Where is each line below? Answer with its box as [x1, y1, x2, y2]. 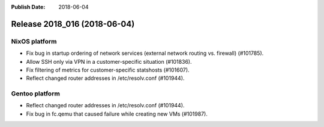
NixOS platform [11, 37, 57, 45]
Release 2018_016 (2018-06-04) [11, 18, 135, 29]
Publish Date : [11, 4, 46, 10]
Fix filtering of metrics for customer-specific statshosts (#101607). [26, 66, 190, 73]
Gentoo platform [11, 89, 60, 98]
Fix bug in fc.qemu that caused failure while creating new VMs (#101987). [26, 110, 208, 117]
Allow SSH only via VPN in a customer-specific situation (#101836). [26, 58, 192, 65]
